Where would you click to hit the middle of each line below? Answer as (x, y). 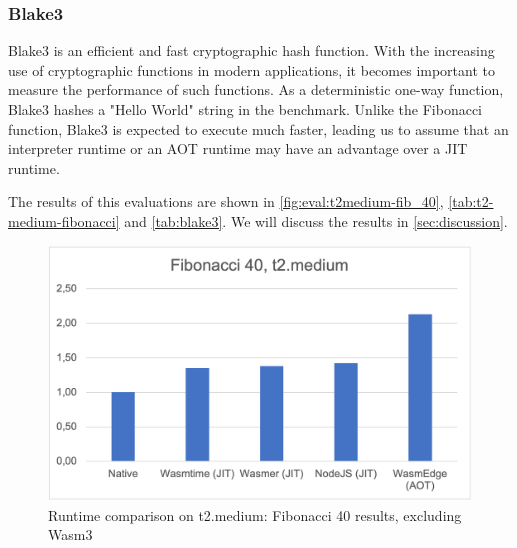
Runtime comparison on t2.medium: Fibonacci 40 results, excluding (255, 514)
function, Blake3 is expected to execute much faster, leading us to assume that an (258, 128)
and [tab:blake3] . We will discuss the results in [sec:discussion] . (316, 220)
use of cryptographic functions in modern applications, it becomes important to (252, 69)
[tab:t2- (471, 201)
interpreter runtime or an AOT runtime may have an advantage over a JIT (238, 148)
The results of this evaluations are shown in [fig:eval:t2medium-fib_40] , (226, 201)
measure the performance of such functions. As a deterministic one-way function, (256, 89)
